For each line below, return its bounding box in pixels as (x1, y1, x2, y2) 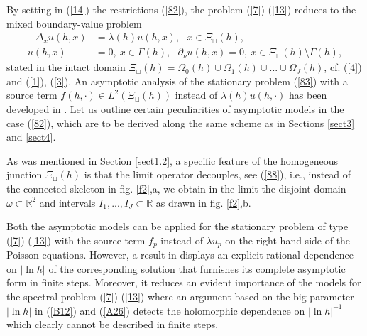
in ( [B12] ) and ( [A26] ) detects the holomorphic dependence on (34, 303, 305, 318)
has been (288, 87, 327, 102)
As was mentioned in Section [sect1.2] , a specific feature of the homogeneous (6, 153, 339, 168)
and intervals (39, 195, 96, 210)
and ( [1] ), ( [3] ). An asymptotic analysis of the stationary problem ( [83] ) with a (6, 73, 348, 88)
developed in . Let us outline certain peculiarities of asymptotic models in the (6, 102, 344, 116)
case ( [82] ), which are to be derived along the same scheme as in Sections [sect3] (6, 115, 355, 130)
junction (6, 167, 43, 182)
